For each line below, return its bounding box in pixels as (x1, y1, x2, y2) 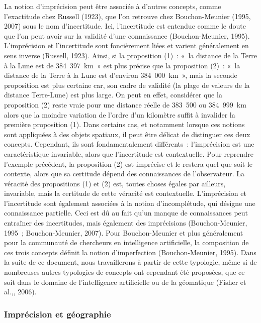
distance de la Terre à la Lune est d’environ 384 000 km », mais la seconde (4, 70, 237, 80)
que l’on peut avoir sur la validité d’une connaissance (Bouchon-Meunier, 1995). (4, 30, 250, 41)
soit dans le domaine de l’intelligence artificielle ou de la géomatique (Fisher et (4, 276, 246, 287)
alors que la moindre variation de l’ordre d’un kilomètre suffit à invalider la (4, 109, 235, 120)
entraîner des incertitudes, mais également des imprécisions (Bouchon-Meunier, (4, 218, 247, 228)
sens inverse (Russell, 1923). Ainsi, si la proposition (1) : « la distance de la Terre (4, 50, 257, 60)
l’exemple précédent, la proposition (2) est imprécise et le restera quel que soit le (4, 158, 253, 169)
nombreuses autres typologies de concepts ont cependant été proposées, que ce (4, 267, 245, 277)
